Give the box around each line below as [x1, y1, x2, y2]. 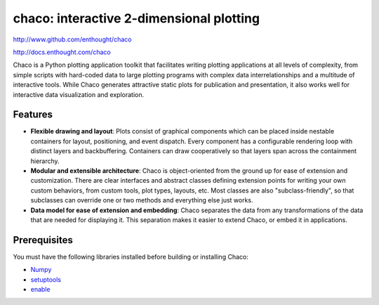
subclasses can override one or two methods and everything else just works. [30, 196, 253, 205]
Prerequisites [13, 234, 73, 246]
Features [13, 109, 53, 121]
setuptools [30, 275, 61, 284]
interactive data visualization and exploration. [13, 90, 144, 98]
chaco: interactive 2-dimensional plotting [13, 11, 260, 26]
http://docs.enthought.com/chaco [13, 48, 112, 56]
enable [30, 285, 51, 293]
